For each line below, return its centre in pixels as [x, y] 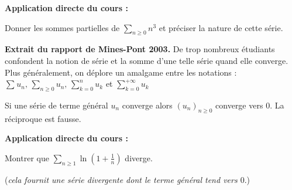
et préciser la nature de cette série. [221, 27]
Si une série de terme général [56, 105]
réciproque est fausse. [43, 118]
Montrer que [27, 157]
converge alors [147, 105]
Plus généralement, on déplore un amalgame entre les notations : [121, 72]
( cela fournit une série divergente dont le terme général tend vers [121, 179]
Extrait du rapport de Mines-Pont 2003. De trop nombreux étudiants [140, 49]
